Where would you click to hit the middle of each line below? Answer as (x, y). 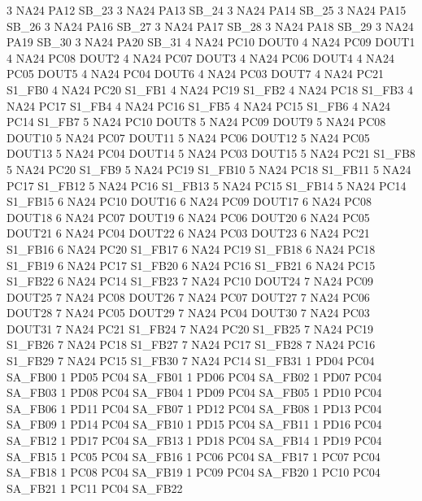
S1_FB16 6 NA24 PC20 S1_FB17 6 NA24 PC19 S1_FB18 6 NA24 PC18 (191, 248)
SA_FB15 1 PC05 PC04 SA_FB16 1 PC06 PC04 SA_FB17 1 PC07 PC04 (194, 456)
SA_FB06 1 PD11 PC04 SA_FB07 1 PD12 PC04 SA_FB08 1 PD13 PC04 (194, 408)
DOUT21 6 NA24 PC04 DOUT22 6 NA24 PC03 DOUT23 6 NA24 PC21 (188, 233)
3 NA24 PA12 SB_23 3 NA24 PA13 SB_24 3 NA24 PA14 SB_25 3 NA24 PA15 (207, 10)
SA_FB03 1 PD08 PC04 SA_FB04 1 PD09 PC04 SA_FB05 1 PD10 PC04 (194, 392)
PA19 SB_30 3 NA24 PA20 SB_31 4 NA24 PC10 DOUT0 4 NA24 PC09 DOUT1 (211, 42)
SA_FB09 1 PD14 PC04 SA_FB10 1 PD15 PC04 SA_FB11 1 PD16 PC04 (194, 424)
